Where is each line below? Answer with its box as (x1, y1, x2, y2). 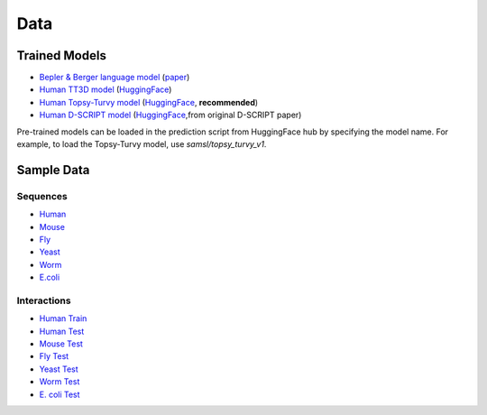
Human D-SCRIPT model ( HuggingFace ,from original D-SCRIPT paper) (39, 109, 302, 121)
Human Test (39, 326, 85, 337)
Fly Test (39, 351, 69, 362)
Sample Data (16, 162, 90, 178)
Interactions (16, 294, 71, 307)
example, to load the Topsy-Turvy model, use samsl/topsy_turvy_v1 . (16, 139, 267, 150)
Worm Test (39, 376, 80, 387)
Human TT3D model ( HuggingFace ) (39, 84, 172, 95)
